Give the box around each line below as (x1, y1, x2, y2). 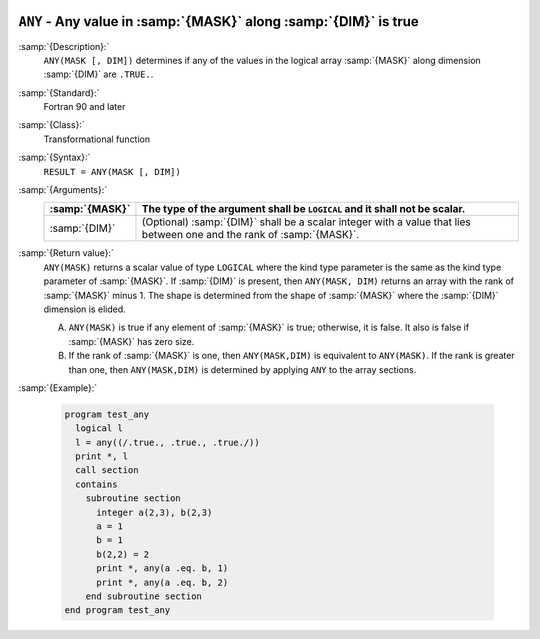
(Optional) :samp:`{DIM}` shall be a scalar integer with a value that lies (141, 215, 471, 229)
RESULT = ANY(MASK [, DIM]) (43, 166, 182, 177)
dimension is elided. (43, 303, 127, 315)
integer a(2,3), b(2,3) (96, 506, 213, 518)
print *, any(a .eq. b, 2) (96, 576, 229, 588)
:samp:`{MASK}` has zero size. (68, 335, 195, 347)
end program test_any (64, 605, 171, 616)
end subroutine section (85, 591, 202, 602)
